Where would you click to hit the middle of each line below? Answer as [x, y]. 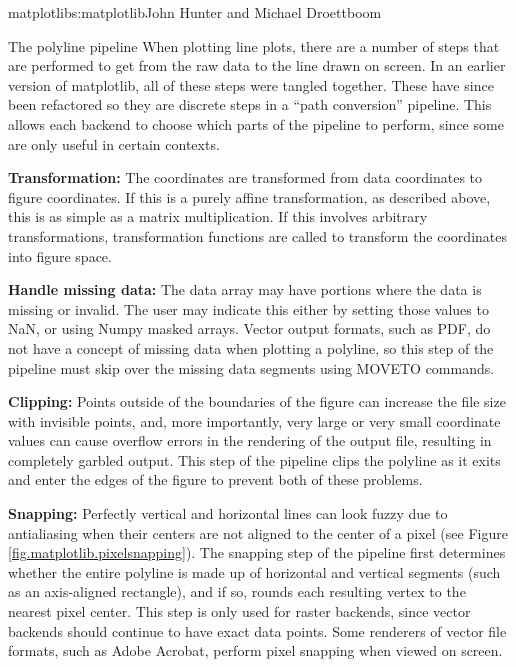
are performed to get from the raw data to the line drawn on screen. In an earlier [257, 65]
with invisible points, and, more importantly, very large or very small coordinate [254, 420]
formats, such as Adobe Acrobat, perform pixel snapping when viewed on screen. [255, 650]
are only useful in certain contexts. [114, 143]
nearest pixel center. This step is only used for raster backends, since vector [239, 611]
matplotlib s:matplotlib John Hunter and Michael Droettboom [195, 12]
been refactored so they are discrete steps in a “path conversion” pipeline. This [250, 104]
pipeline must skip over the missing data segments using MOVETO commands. [251, 367]
